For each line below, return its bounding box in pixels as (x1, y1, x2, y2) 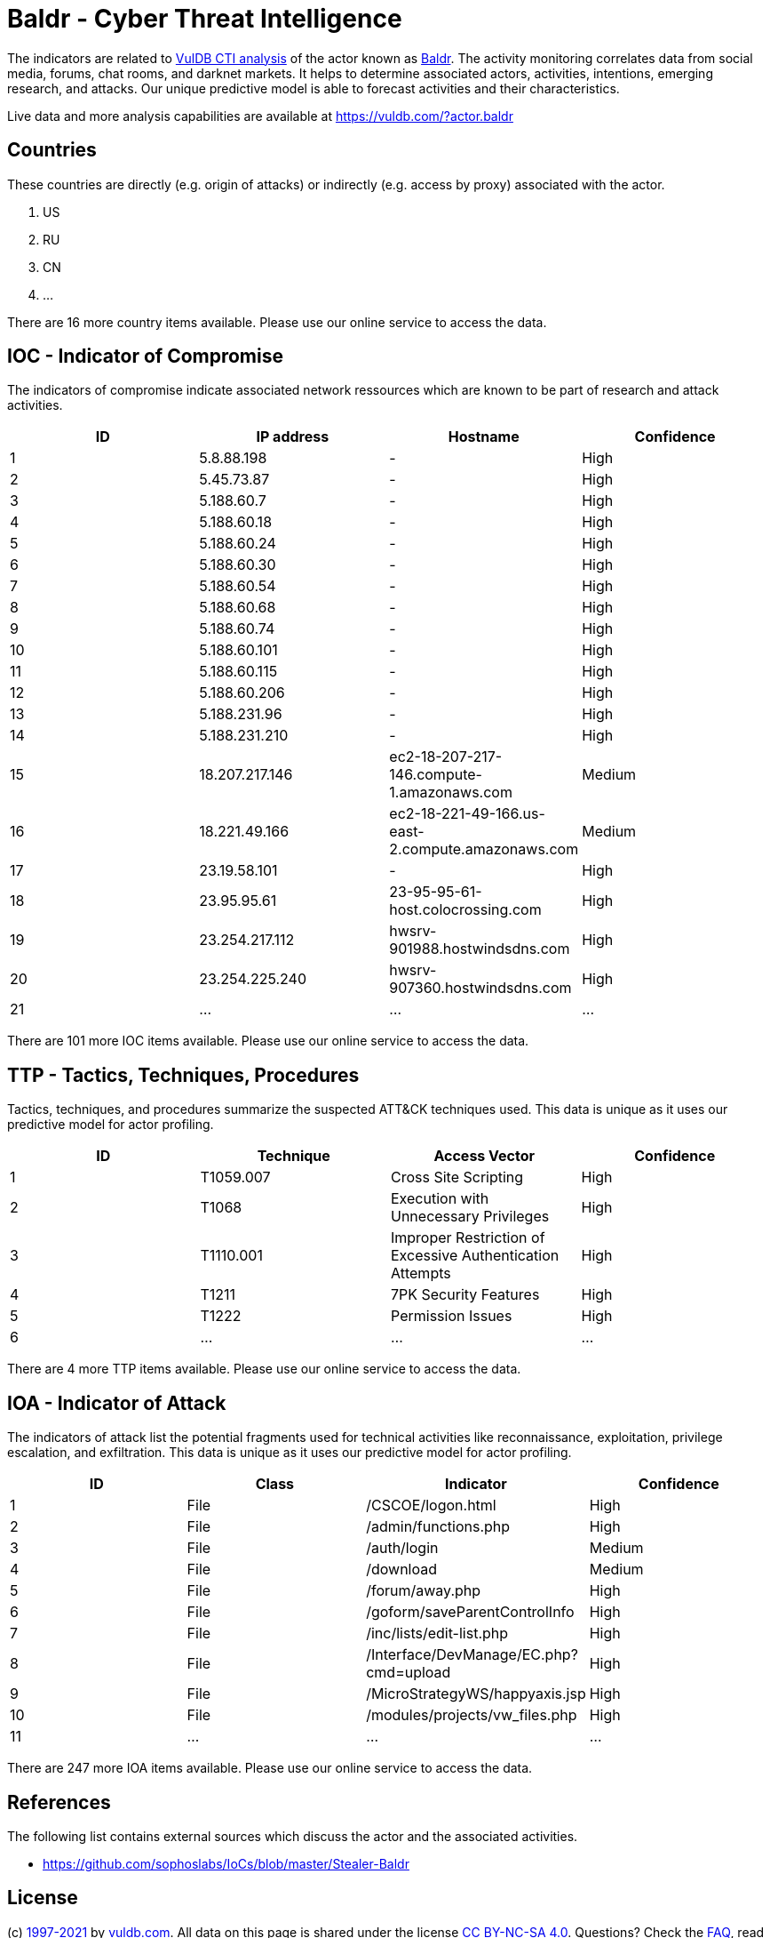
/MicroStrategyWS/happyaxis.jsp (366, 1685, 586, 1703)
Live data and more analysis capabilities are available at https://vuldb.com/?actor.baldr (7, 108, 513, 124)
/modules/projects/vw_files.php (366, 1706, 577, 1725)
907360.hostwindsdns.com (389, 979, 572, 997)
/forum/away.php (366, 1582, 481, 1600)
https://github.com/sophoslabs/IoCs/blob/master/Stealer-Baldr (43, 1855, 409, 1871)
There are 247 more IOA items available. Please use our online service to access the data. (7, 1760, 533, 1776)
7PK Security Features (391, 1285, 540, 1304)
